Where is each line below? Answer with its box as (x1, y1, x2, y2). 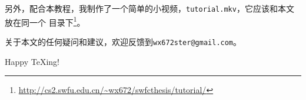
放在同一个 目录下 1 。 (5, 14, 85, 28)
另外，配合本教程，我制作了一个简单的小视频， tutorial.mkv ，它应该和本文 (5, 2, 294, 14)
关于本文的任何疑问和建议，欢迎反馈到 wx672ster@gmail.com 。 (5, 35, 242, 47)
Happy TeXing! (5, 55, 59, 67)
